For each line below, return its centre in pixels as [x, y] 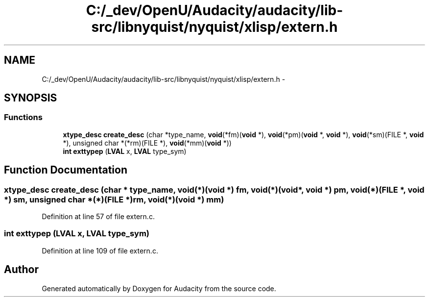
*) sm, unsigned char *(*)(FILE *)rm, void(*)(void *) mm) [114, 199]
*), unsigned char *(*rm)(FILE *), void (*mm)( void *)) [147, 143]
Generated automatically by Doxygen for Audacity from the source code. [159, 288]
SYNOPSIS [31, 98]
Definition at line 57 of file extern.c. [98, 217]
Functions [23, 117]
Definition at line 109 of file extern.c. [100, 251]
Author [21, 270]
